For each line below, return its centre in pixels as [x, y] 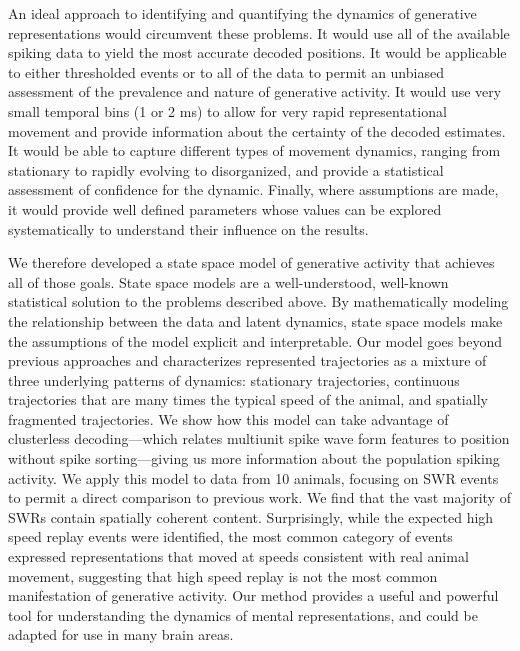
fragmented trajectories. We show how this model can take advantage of [228, 418]
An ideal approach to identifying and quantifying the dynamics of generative [242, 13]
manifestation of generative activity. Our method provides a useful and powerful [253, 595]
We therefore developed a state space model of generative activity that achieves [251, 262]
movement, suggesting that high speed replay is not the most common [223, 575]
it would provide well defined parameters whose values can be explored [225, 208]
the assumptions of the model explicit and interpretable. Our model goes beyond [255, 340]
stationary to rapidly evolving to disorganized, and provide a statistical [226, 169]
